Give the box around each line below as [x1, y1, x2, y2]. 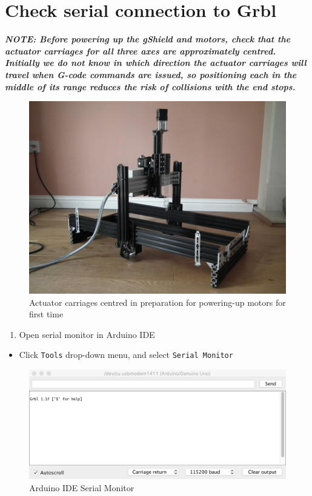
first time [29, 308, 64, 320]
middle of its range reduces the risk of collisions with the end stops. [5, 80, 296, 93]
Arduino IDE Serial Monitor [29, 481, 134, 494]
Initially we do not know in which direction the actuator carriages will [5, 56, 307, 69]
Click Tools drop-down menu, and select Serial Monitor [19, 348, 233, 361]
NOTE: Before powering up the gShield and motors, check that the [5, 33, 291, 45]
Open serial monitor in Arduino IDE [19, 328, 155, 340]
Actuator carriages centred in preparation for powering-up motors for [29, 296, 286, 308]
